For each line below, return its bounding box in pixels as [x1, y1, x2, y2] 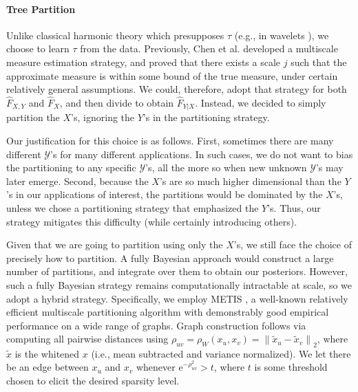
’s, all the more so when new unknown [145, 160, 307, 175]
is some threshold [254, 360, 328, 374]
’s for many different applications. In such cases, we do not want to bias [50, 146, 353, 161]
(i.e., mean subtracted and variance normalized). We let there [91, 346, 351, 360]
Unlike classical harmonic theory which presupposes [6, 28, 224, 42]
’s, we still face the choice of [233, 237, 352, 252]
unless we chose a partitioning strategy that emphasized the [6, 201, 259, 215]
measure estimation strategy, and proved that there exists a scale [6, 54, 281, 69]
